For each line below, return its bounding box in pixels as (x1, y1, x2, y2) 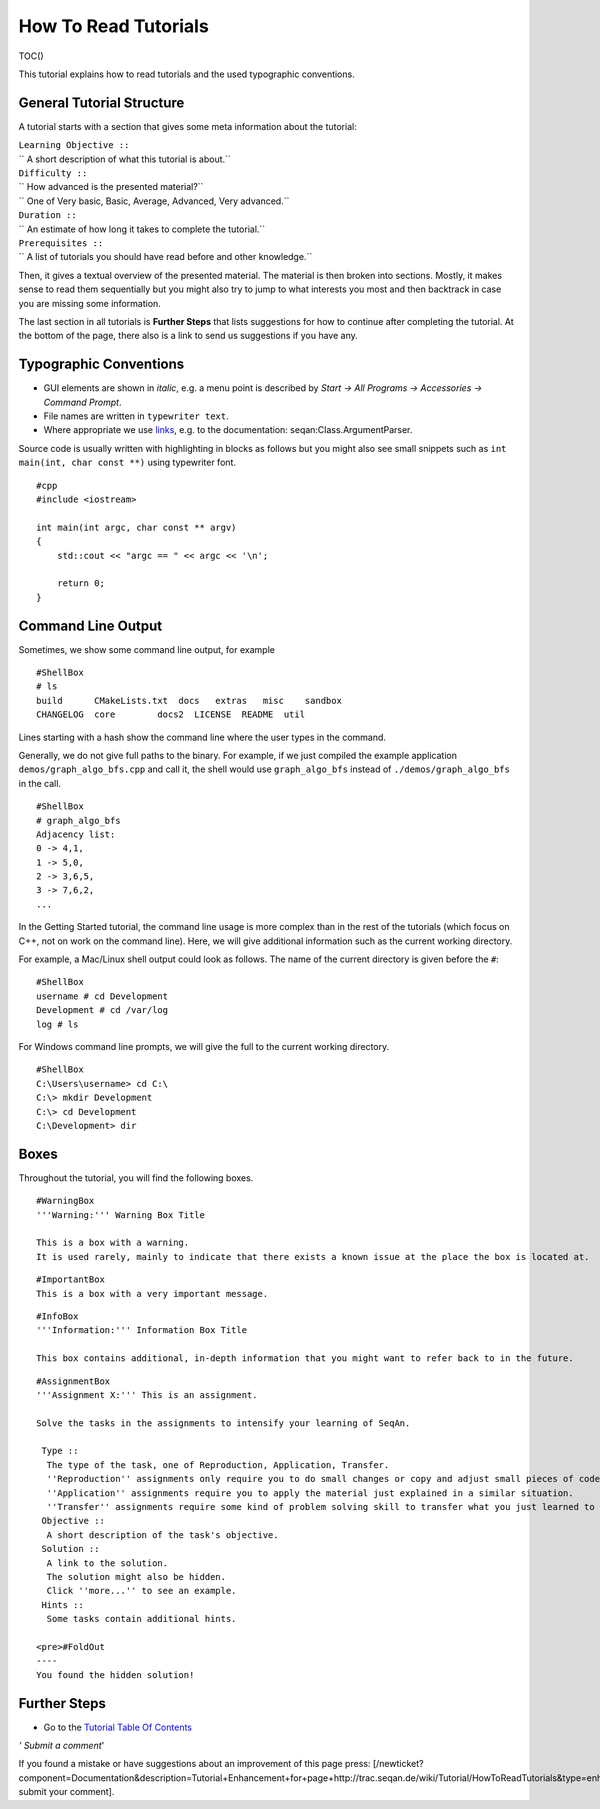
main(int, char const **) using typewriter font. (18, 456, 237, 469)
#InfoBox (36, 1310, 79, 1322)
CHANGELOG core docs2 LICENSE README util (36, 709, 305, 720)
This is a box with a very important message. (36, 1288, 269, 1299)
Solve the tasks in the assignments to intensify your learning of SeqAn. (36, 1417, 411, 1429)
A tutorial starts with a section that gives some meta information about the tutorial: (18, 120, 357, 132)
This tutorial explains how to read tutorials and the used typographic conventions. (18, 68, 355, 80)
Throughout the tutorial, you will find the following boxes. (18, 1171, 254, 1184)
